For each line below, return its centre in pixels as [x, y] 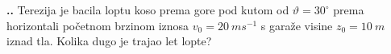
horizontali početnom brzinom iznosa [98, 25]
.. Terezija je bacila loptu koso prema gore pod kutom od [148, 10]
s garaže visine [297, 25]
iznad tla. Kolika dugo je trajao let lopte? [109, 41]
